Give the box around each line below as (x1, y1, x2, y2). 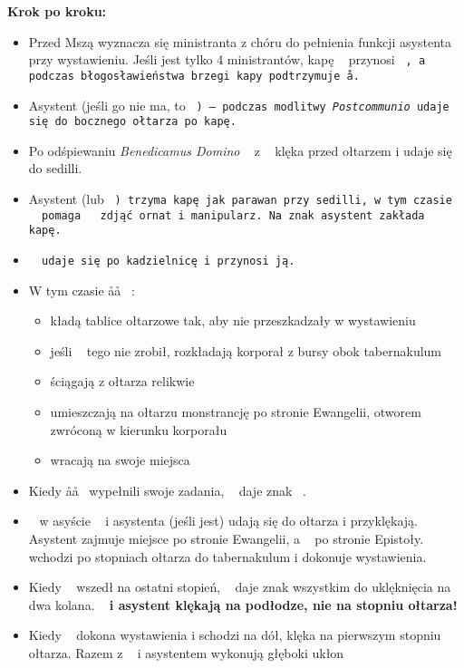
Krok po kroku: (7, 2, 107, 20)
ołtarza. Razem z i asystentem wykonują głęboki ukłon (28, 643, 344, 662)
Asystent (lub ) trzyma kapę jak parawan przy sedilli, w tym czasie (28, 189, 452, 208)
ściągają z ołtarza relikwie (50, 372, 195, 391)
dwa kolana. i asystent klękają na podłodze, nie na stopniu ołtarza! (28, 595, 458, 614)
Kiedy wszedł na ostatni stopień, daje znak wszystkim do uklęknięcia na (28, 577, 451, 596)
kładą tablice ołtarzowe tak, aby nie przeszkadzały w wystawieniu (50, 311, 416, 330)
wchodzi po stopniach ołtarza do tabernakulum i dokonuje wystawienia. (28, 547, 427, 566)
